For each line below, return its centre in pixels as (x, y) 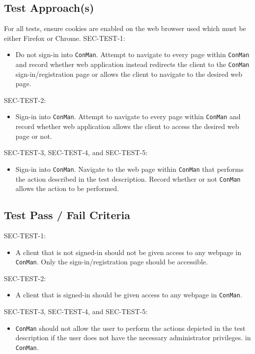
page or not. (34, 136)
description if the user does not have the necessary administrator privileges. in (133, 338)
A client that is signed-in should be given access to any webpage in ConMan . (129, 295)
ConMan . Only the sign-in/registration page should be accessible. (112, 262)
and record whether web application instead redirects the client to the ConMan (132, 64)
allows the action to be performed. (67, 188)
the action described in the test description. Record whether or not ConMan (128, 178)
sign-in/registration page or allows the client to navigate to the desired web (129, 74)
